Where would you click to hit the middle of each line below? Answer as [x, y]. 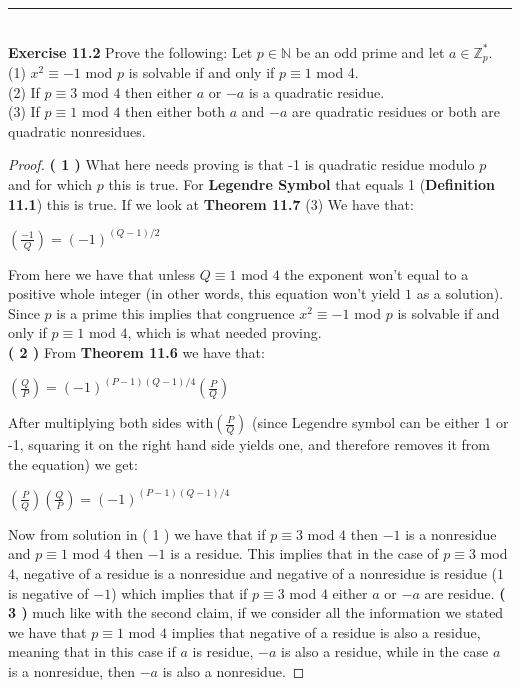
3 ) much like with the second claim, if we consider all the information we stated [256, 612]
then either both [175, 111]
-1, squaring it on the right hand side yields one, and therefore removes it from [249, 444]
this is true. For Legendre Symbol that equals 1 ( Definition [301, 184]
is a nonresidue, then [71, 671]
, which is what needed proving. [224, 332]
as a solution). [460, 293]
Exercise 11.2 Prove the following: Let [130, 51]
